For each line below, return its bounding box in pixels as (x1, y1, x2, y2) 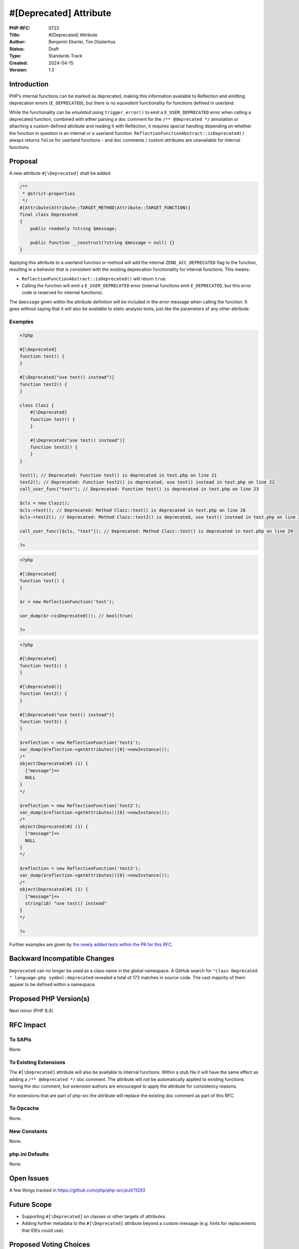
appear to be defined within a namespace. (9, 982, 96, 988)
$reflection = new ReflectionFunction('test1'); (19, 740, 141, 745)
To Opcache (9, 1105, 39, 1112)
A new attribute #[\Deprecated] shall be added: (9, 170, 112, 176)
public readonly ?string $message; (30, 225, 117, 231)
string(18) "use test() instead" (25, 901, 107, 906)
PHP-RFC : (9, 25, 31, 31)
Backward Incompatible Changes (9, 954, 115, 963)
